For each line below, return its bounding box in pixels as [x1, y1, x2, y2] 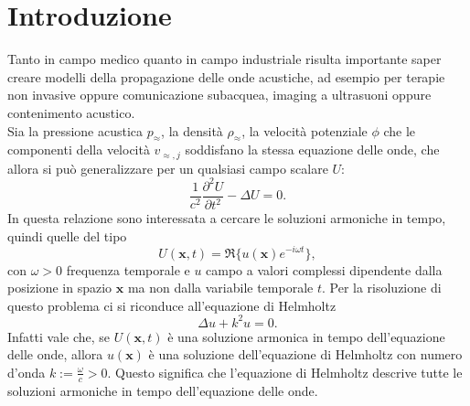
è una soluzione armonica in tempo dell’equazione [167, 326, 445, 346]
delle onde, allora [7, 345, 103, 364]
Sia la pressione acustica [7, 121, 144, 140]
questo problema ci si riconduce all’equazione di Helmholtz [7, 295, 336, 315]
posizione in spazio [7, 278, 112, 297]
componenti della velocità [7, 140, 150, 159]
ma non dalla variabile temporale [127, 278, 314, 297]
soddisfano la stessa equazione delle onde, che [185, 140, 440, 159]
